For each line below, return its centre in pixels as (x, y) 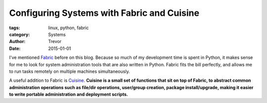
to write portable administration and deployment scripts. (68, 95)
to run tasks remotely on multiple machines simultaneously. (70, 71)
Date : (15, 48)
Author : (17, 42)
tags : (15, 28)
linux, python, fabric (68, 28)
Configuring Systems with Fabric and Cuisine (104, 13)
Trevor (55, 42)
